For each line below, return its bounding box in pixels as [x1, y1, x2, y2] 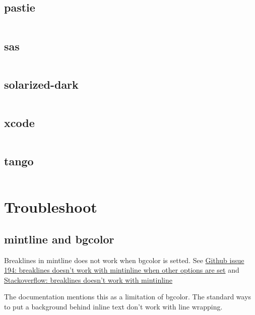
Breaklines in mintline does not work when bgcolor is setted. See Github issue [4, 255, 244, 265]
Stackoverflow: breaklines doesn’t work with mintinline [4, 274, 172, 285]
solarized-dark [4, 76, 79, 92]
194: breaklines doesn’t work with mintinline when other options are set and [4, 265, 239, 275]
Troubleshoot [4, 197, 97, 217]
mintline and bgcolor [4, 231, 114, 246]
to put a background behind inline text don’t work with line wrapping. [4, 301, 223, 311]
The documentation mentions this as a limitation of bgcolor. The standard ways [4, 291, 251, 302]
